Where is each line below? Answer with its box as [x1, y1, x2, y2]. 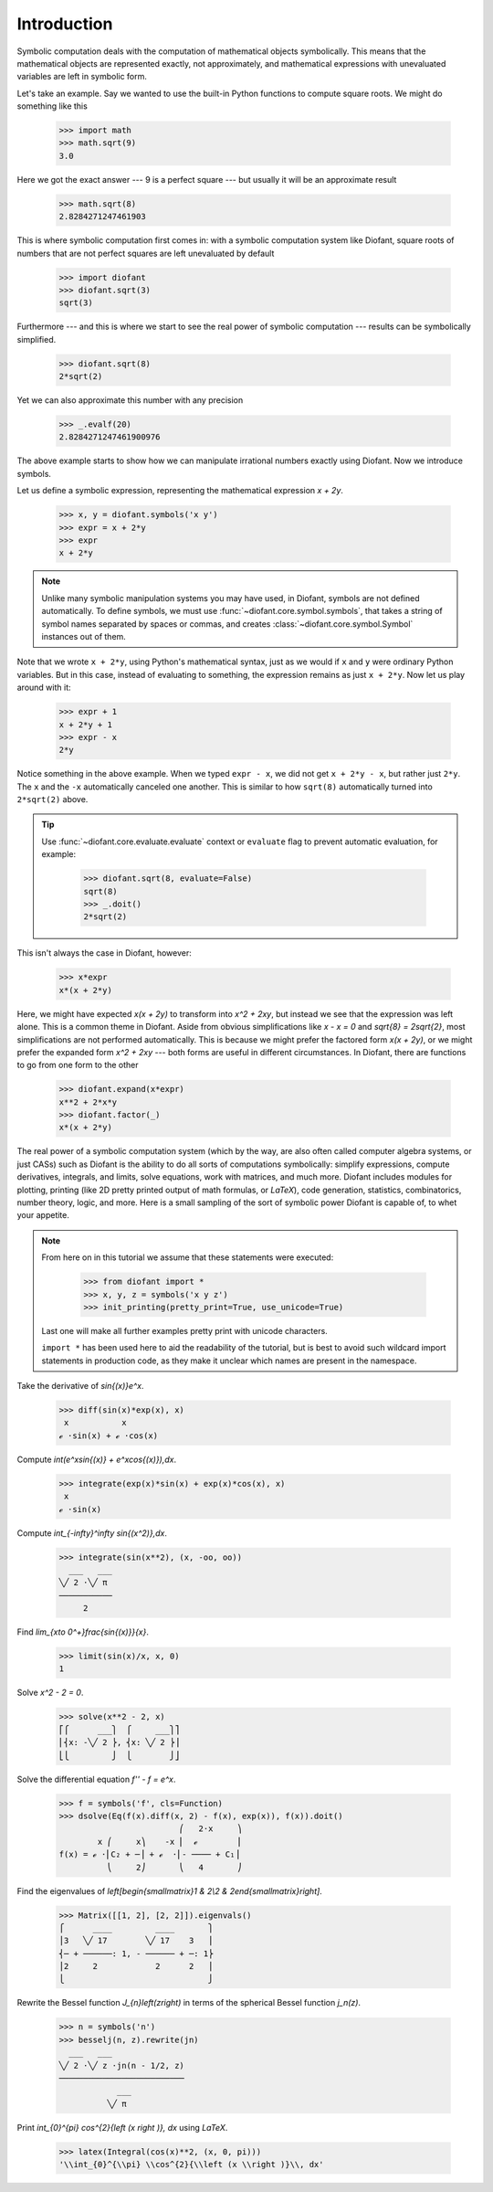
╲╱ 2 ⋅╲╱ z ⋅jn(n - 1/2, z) [58, 2060, 184, 2070]
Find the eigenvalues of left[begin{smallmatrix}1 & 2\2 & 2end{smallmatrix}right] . [16, 1885, 323, 1896]
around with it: [16, 682, 72, 694]
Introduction [16, 14, 113, 34]
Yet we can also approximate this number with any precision [16, 395, 244, 406]
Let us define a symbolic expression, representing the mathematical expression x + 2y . [16, 485, 344, 496]
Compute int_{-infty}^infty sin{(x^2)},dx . [16, 1527, 168, 1539]
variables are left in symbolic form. [16, 71, 148, 82]
